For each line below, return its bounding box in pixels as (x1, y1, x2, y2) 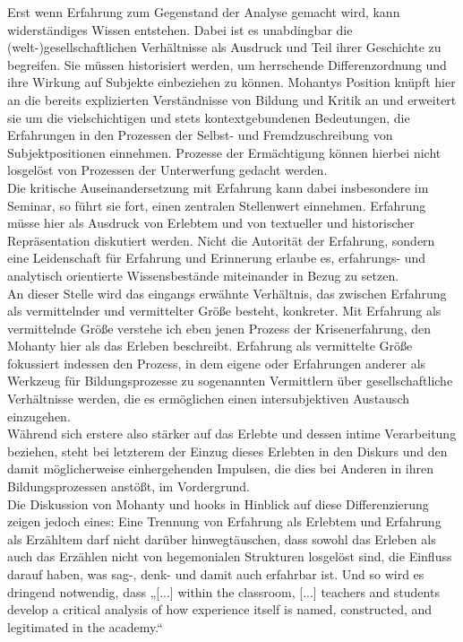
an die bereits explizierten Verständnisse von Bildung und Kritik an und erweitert (7, 90, 457, 108)
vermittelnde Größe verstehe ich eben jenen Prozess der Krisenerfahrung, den (7, 318, 432, 337)
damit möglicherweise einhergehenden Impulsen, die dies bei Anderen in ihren (7, 459, 433, 478)
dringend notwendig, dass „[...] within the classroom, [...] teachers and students (7, 582, 440, 601)
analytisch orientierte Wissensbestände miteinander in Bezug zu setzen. (7, 265, 399, 284)
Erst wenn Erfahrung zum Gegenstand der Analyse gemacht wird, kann (7, 3, 400, 21)
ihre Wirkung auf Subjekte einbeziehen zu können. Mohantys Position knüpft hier (7, 73, 456, 91)
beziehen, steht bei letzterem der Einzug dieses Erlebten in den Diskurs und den (7, 441, 448, 460)
